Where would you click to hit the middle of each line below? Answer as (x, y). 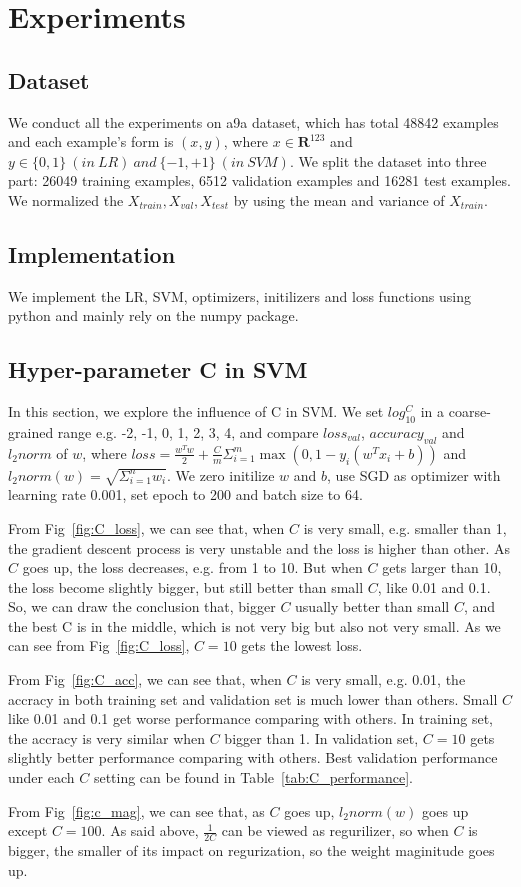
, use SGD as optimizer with (413, 474)
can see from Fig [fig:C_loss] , (99, 645)
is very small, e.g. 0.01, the (383, 679)
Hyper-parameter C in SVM (158, 369)
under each (41, 777)
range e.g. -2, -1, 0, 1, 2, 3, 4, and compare (188, 431)
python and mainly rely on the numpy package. (153, 315)
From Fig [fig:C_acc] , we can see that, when (145, 679)
